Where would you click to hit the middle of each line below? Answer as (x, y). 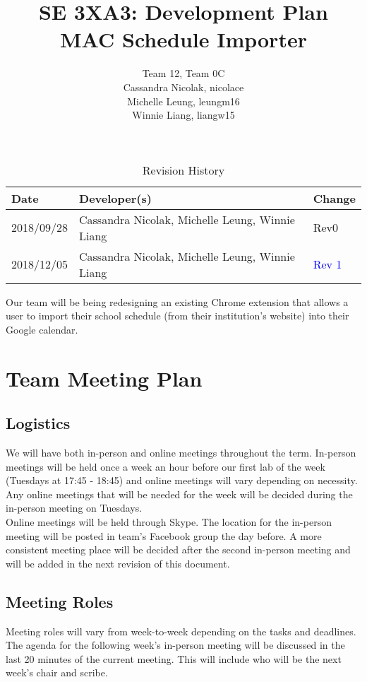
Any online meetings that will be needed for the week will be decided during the (179, 494)
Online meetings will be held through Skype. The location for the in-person (169, 522)
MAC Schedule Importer (183, 39)
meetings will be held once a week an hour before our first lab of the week (166, 466)
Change (334, 198)
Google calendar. (42, 329)
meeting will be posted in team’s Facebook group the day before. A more (164, 535)
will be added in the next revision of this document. (118, 563)
